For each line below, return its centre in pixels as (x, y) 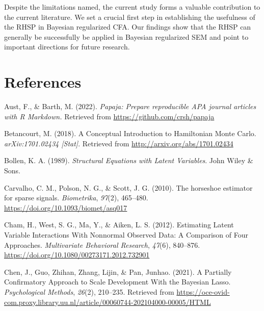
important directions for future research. (67, 47)
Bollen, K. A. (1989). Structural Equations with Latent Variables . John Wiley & (129, 160)
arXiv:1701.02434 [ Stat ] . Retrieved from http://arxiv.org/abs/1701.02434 (119, 143)
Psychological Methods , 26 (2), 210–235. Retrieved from (89, 292)
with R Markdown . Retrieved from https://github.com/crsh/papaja (109, 116)
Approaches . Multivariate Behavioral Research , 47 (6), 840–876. (102, 244)
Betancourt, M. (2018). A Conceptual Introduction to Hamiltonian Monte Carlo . (130, 133)
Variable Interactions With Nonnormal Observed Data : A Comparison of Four (126, 235)
